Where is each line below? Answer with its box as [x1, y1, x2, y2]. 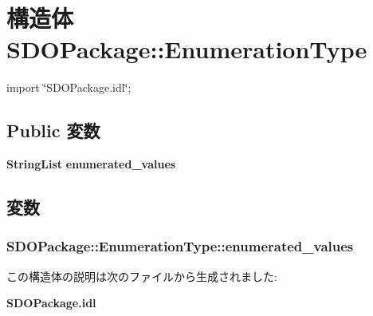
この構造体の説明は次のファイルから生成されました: [6, 267, 277, 284]
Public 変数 [6, 118, 100, 143]
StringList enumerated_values [6, 156, 176, 172]
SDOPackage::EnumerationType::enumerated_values [6, 236, 354, 256]
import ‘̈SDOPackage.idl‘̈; [6, 79, 132, 96]
